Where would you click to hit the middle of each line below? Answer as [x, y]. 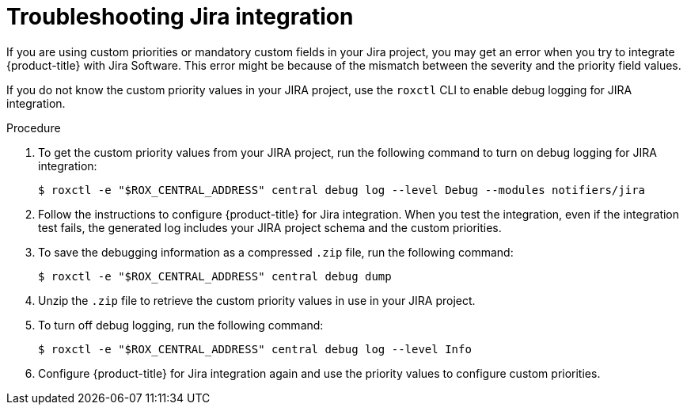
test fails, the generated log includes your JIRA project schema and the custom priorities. [270, 227]
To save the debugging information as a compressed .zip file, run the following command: [276, 252]
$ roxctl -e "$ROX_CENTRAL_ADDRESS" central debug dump [215, 276]
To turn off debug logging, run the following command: [181, 325]
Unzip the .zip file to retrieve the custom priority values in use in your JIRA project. [257, 300]
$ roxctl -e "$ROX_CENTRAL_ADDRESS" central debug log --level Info [255, 349]
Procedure [34, 127]
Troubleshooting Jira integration [180, 17]
